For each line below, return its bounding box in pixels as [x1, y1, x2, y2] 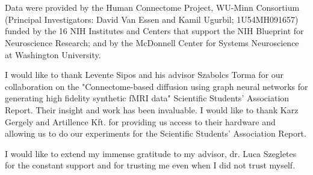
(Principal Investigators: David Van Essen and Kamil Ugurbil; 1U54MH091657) [5, 13, 299, 25]
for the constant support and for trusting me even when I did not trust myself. [5, 159, 296, 171]
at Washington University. [5, 48, 101, 61]
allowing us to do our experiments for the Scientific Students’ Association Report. [5, 127, 306, 140]
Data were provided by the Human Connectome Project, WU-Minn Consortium [5, 1, 300, 14]
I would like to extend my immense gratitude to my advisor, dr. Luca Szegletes [5, 147, 297, 159]
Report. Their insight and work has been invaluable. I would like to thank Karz [5, 103, 299, 116]
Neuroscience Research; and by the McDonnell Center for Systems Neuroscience [5, 36, 299, 49]
